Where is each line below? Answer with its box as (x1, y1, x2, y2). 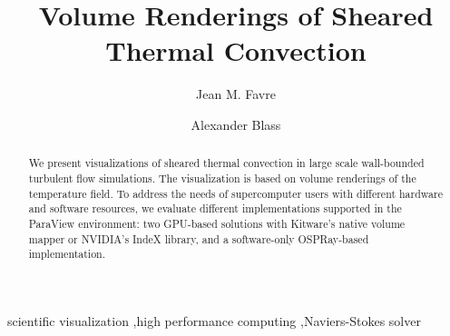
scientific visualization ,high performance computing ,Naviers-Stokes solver (7, 311, 421, 330)
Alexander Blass (191, 114, 281, 133)
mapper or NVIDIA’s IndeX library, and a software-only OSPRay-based (28, 231, 369, 246)
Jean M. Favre (196, 84, 276, 104)
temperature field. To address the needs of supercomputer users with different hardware (28, 185, 443, 201)
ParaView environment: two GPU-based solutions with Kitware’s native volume (28, 215, 406, 231)
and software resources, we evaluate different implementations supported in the (28, 201, 402, 216)
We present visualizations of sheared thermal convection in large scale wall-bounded (28, 155, 425, 171)
